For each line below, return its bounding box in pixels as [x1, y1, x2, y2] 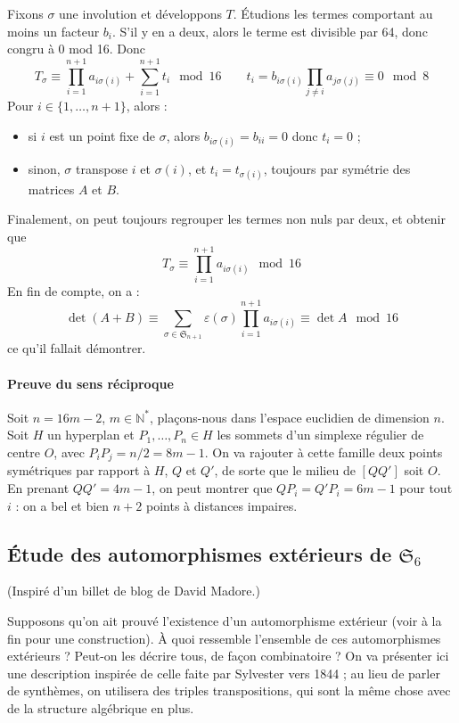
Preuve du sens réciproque [7, 374, 174, 392]
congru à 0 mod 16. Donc [7, 39, 146, 58]
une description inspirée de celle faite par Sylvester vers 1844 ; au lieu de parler [7, 663, 440, 682]
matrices [28, 179, 75, 198]
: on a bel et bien [15, 496, 110, 514]
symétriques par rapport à [7, 461, 151, 480]
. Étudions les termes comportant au [233, 4, 433, 22]
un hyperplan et [47, 425, 135, 444]
